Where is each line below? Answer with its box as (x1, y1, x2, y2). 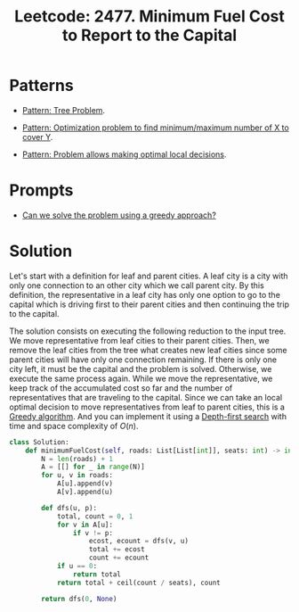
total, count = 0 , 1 (56, 511, 133, 521)
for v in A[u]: (56, 520, 114, 529)
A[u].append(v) (56, 479, 114, 488)
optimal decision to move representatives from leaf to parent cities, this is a (9, 401, 285, 412)
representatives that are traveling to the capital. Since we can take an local (9, 392, 283, 402)
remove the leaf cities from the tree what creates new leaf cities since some (9, 344, 287, 355)
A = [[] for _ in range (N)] (41, 462, 145, 472)
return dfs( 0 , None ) (41, 594, 117, 603)
